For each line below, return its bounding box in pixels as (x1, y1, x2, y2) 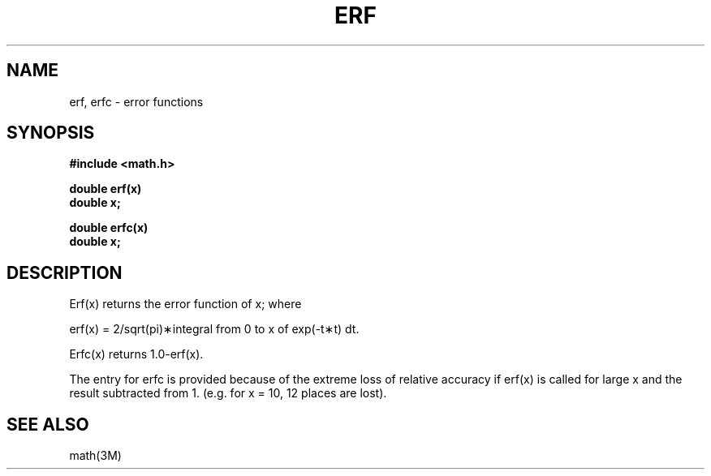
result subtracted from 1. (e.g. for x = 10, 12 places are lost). (69, 386, 387, 401)
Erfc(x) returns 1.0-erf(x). (69, 347, 204, 362)
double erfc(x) (69, 221, 149, 235)
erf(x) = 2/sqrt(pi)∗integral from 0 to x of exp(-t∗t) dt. (69, 322, 360, 337)
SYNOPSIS (6, 122, 95, 144)
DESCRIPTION (6, 262, 123, 283)
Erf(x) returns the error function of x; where (69, 297, 302, 311)
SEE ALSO (6, 414, 89, 435)
